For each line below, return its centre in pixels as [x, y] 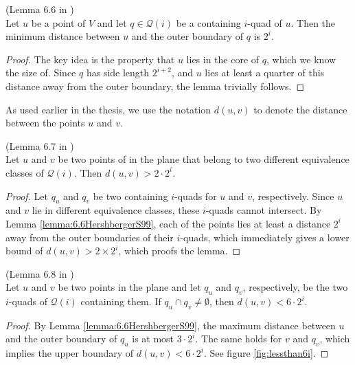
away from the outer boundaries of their [90, 237]
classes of [25, 172]
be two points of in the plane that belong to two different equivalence [204, 159]
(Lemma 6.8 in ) [40, 273]
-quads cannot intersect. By [264, 210]
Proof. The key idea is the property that [90, 59]
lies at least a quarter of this [265, 73]
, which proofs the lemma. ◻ [180, 251]
